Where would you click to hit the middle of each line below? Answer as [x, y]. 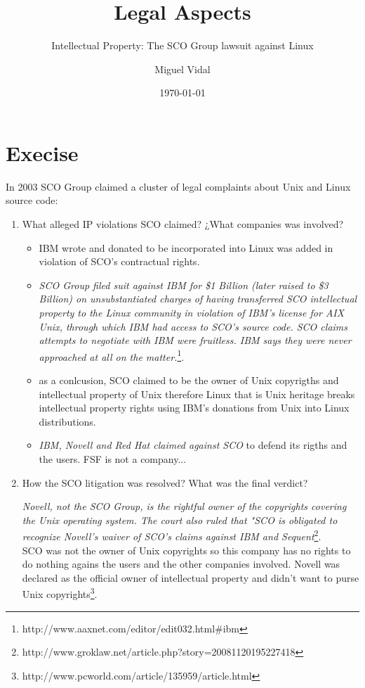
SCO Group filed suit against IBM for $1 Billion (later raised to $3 [184, 285]
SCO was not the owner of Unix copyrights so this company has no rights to [186, 550]
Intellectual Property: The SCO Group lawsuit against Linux [182, 45]
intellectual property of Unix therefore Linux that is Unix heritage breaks [197, 394]
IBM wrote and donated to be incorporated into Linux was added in [186, 247]
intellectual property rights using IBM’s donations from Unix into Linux [194, 408]
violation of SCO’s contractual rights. [119, 261]
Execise [42, 152]
